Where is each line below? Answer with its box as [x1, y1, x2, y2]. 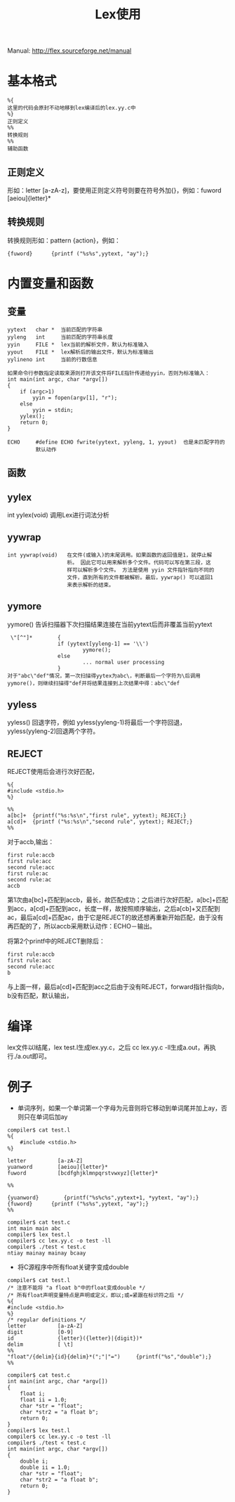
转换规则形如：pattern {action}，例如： [7, 236, 121, 245]
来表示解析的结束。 [67, 581, 114, 588]
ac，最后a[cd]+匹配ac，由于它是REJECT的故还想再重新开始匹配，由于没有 [7, 913, 224, 921]
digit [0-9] [7, 1329, 74, 1336]
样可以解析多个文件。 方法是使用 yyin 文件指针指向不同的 [67, 567, 215, 574]
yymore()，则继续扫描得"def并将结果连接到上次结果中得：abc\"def [7, 680, 180, 687]
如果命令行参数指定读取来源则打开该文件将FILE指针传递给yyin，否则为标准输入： [7, 370, 210, 377]
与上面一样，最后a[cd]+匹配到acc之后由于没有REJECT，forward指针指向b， [7, 983, 228, 991]
